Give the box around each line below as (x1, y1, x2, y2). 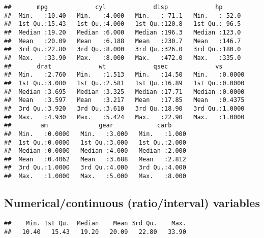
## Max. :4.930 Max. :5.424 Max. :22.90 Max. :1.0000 (4, 113, 245, 121)
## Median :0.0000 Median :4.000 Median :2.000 (4, 147, 186, 155)
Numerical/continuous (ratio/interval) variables (4, 195, 260, 211)
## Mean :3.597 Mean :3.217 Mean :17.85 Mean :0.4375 (4, 96, 245, 104)
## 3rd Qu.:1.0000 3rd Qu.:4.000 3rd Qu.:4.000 (4, 164, 186, 172)
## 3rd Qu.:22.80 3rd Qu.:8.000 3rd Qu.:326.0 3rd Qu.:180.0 (4, 46, 241, 53)
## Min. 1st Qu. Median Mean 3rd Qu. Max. (4, 219, 186, 227)
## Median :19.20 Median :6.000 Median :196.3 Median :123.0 (4, 28, 241, 36)
